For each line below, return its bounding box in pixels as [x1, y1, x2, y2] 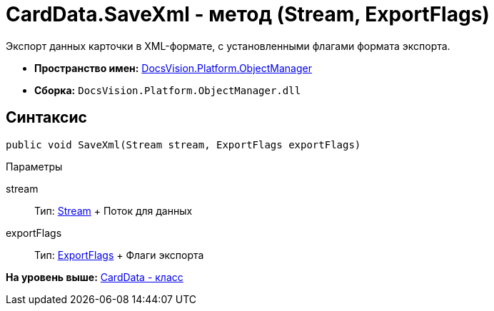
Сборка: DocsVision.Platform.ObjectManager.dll [34, 83, 301, 96]
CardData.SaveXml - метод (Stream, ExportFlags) [6, 2, 490, 26]
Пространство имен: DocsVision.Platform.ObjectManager [34, 61, 312, 74]
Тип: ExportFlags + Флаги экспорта [34, 248, 204, 261]
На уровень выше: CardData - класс [6, 270, 183, 283]
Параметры [6, 160, 63, 173]
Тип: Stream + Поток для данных [34, 204, 193, 217]
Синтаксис [6, 108, 87, 127]
